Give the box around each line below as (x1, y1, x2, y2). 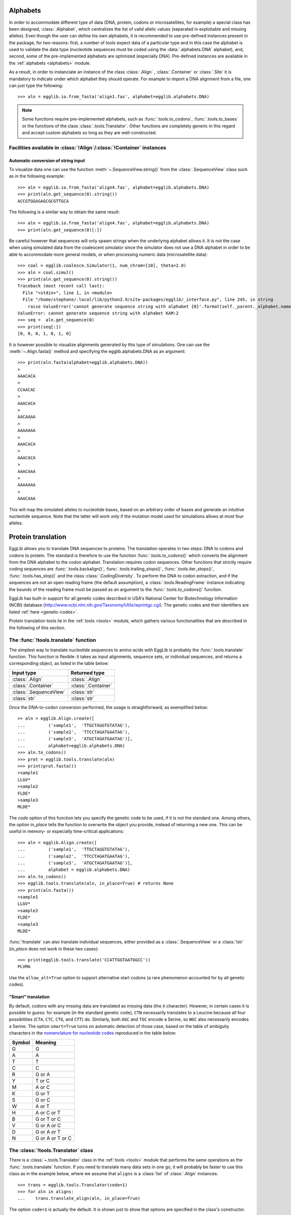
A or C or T (35, 1109, 61, 1116)
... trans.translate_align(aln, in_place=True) (17, 1196, 141, 1201)
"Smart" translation (9, 994, 50, 1000)
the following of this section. (9, 625, 65, 630)
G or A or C (35, 1122, 62, 1128)
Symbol (12, 1039, 30, 1046)
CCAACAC (17, 387, 36, 392)
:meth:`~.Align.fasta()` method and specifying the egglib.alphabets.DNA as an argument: (9, 348, 186, 354)
